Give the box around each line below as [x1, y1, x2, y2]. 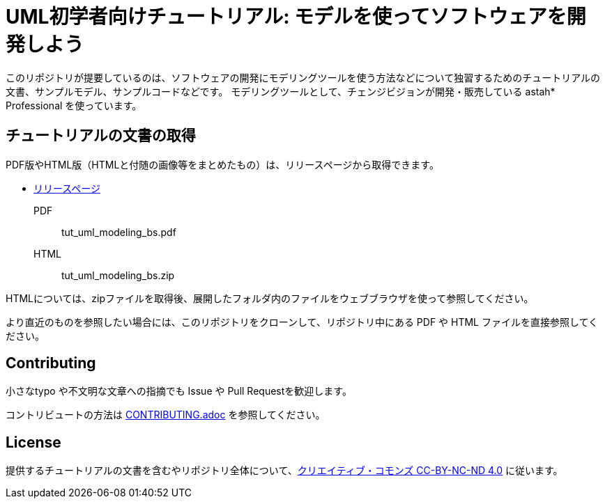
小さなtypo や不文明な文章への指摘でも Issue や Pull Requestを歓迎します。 [6, 385, 352, 397]
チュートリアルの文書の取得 [6, 127, 196, 145]
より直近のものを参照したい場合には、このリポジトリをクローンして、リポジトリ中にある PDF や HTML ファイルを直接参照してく [6, 315, 599, 328]
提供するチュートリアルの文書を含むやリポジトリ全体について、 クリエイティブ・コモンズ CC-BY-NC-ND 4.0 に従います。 [6, 464, 563, 477]
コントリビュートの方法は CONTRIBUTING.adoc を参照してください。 [6, 409, 326, 421]
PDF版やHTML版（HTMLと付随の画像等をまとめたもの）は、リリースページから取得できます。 [6, 158, 439, 171]
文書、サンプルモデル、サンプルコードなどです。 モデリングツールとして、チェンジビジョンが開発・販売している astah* [6, 85, 556, 97]
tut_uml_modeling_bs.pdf [61, 226, 176, 238]
